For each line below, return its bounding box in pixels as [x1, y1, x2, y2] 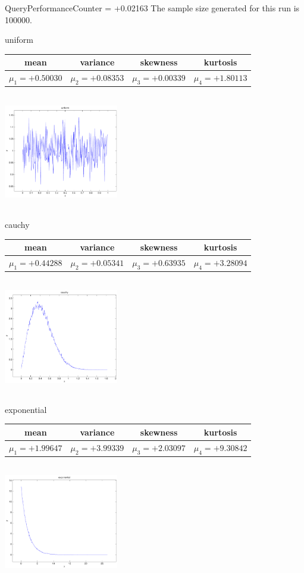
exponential [5, 403, 47, 415]
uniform [5, 33, 33, 46]
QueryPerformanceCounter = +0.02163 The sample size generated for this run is [5, 2, 300, 14]
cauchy [5, 218, 30, 230]
